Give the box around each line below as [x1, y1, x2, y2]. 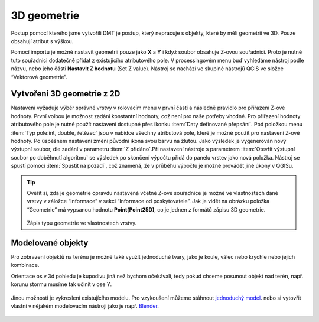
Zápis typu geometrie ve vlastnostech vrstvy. [27, 219, 137, 227]
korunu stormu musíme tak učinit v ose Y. [11, 281, 112, 288]
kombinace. [11, 262, 40, 269]
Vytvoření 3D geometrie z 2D [11, 89, 121, 99]
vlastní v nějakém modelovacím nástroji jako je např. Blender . [11, 302, 159, 310]
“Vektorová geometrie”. [11, 73, 68, 80]
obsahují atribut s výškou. [11, 37, 74, 44]
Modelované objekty [11, 238, 89, 248]
